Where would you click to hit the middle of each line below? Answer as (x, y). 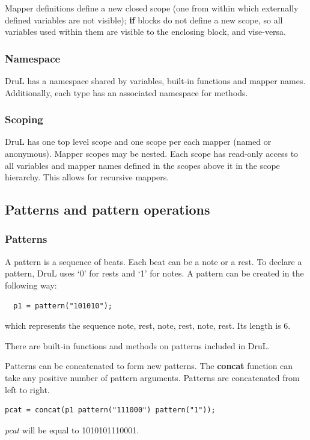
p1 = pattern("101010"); (63, 306)
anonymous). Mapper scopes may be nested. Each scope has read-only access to (152, 153)
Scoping (24, 119)
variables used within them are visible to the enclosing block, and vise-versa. (146, 32)
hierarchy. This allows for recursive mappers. (87, 177)
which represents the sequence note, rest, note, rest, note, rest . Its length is (143, 325)
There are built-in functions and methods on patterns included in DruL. (138, 345)
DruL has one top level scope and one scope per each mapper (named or (138, 142)
